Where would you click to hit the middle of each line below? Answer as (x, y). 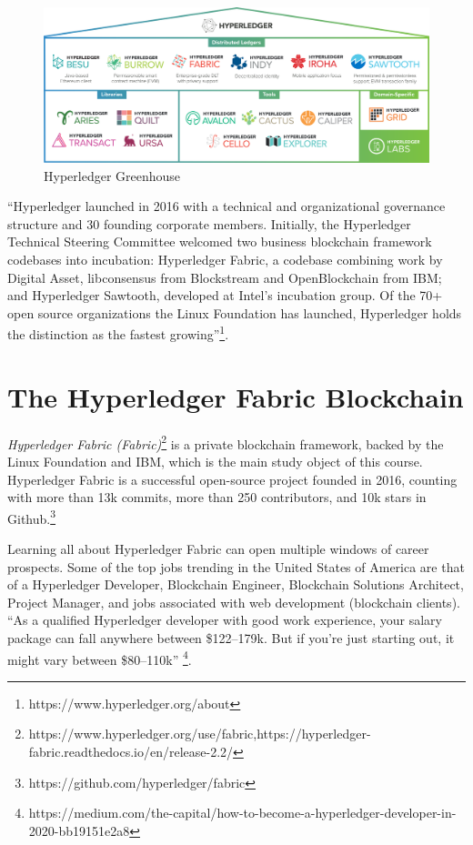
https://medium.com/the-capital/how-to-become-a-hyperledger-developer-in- (242, 813)
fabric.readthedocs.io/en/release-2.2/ (131, 751)
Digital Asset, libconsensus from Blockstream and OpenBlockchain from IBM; (225, 277)
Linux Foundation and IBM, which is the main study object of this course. (215, 461)
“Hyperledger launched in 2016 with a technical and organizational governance (226, 206)
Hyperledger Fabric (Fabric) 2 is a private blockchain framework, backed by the (226, 442)
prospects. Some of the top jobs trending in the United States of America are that (236, 566)
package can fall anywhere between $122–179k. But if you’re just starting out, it (231, 637)
